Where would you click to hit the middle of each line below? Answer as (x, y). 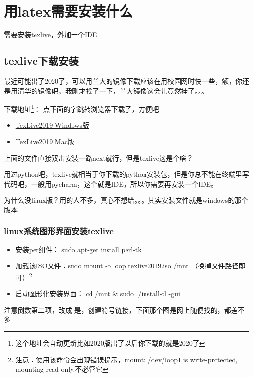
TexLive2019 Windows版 (52, 125)
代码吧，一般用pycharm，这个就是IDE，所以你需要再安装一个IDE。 (111, 183)
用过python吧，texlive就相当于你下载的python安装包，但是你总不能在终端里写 (126, 174)
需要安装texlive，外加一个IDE (51, 34)
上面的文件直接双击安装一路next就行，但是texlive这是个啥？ (99, 158)
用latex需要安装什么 (68, 11)
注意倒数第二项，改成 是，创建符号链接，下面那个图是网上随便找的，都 (117, 310)
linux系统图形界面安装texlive (59, 231)
